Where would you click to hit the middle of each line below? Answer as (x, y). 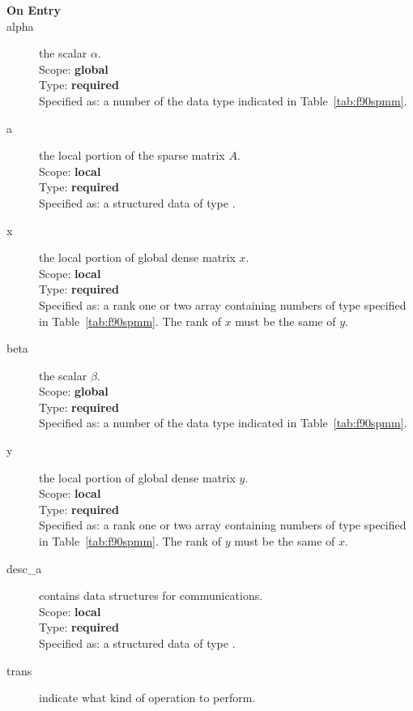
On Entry (34, 10)
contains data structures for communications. (151, 595)
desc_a (24, 568)
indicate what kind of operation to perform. (147, 698)
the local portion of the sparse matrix (132, 155)
